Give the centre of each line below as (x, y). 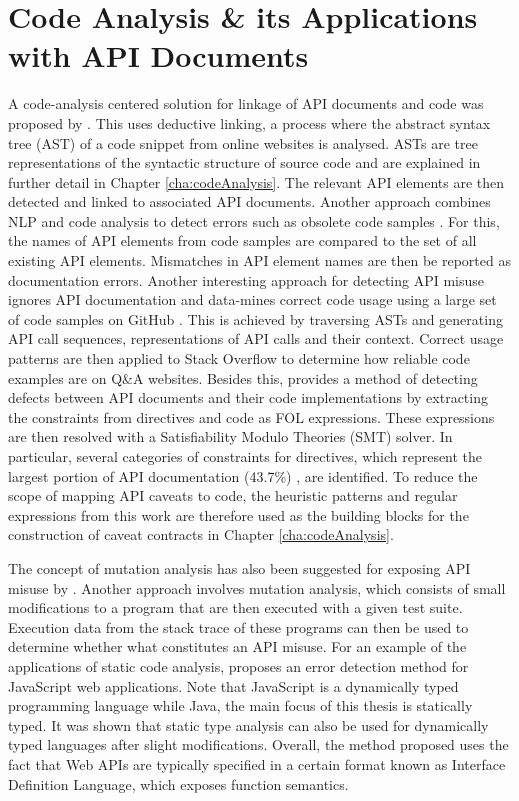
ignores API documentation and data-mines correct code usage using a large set (252, 299)
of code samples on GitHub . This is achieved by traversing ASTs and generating (255, 318)
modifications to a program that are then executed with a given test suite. (235, 607)
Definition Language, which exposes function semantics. (178, 783)
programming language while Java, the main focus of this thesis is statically (240, 705)
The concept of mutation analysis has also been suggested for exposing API (239, 567)
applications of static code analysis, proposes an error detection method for (238, 665)
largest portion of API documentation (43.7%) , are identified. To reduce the (243, 475)
